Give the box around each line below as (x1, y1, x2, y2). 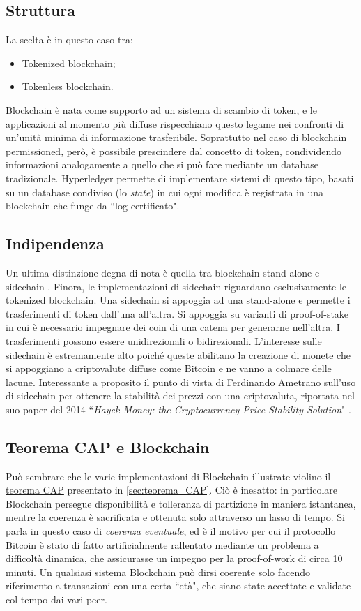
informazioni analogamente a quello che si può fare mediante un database (6, 157, 319, 172)
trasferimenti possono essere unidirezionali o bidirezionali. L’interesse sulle (6, 333, 322, 348)
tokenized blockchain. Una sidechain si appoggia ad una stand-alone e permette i (6, 293, 351, 307)
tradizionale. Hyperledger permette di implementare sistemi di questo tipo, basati (6, 170, 354, 185)
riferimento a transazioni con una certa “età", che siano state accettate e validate (6, 578, 351, 593)
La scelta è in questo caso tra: (6, 32, 133, 47)
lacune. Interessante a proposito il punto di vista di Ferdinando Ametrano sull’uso (6, 374, 356, 389)
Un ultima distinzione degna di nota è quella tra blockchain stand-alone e (6, 265, 320, 279)
